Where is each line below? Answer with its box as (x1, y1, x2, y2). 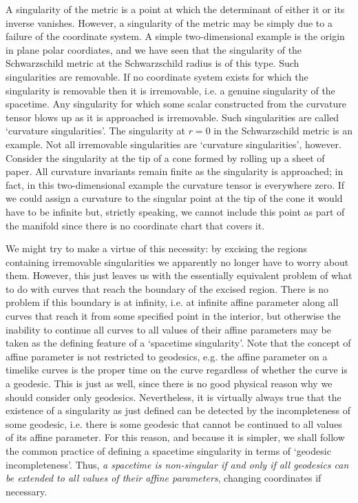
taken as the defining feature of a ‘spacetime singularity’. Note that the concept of (6, 336, 351, 350)
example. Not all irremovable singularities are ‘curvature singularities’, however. (6, 136, 341, 151)
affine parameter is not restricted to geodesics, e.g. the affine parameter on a (6, 349, 328, 363)
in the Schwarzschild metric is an (213, 123, 352, 138)
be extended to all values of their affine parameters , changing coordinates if (6, 471, 322, 485)
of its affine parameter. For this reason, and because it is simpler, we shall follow (6, 430, 345, 444)
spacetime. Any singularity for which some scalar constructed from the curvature (6, 96, 346, 111)
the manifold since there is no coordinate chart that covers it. (6, 218, 265, 232)
